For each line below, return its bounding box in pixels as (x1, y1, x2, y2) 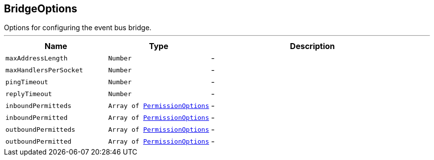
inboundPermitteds (5, 102, 72, 109)
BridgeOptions (4, 2, 77, 15)
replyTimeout (5, 90, 52, 98)
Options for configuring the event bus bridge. (4, 23, 152, 32)
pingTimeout (5, 78, 49, 86)
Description (290, 41, 335, 52)
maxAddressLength (5, 54, 68, 62)
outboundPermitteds (5, 125, 75, 133)
